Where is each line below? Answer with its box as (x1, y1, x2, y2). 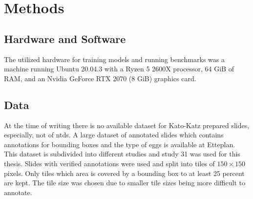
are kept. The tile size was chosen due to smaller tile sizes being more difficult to (4, 177, 245, 188)
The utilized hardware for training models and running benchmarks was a (4, 54, 225, 64)
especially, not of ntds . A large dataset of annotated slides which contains (4, 130, 224, 140)
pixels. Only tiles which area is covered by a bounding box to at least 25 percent (4, 168, 245, 178)
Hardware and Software (4, 31, 126, 46)
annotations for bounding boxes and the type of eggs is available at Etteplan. (4, 139, 235, 149)
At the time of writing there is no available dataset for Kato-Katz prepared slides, (4, 120, 250, 130)
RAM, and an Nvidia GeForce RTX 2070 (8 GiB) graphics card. (4, 73, 196, 83)
